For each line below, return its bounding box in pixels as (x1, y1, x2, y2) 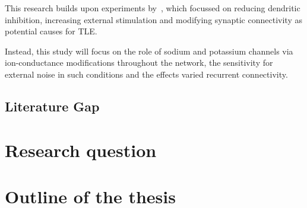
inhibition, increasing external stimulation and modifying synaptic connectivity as (5, 13, 302, 25)
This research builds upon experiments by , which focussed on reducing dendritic (5, 2, 300, 14)
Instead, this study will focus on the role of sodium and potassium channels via (5, 44, 293, 57)
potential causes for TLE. (5, 25, 97, 37)
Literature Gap (5, 97, 100, 115)
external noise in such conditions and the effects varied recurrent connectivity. (5, 68, 288, 80)
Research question (5, 137, 157, 162)
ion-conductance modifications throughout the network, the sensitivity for (5, 56, 273, 69)
